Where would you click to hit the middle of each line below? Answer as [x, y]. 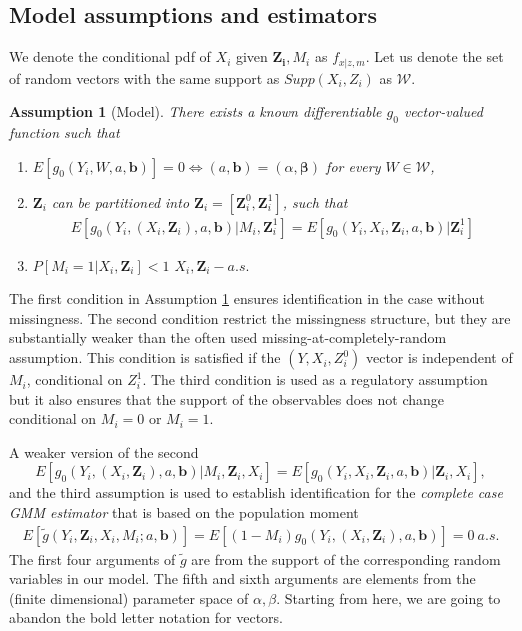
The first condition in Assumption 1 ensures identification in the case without [247, 298]
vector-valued [443, 111]
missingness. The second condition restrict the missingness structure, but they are [260, 317]
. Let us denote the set [434, 56]
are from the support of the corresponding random [346, 558]
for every [353, 165]
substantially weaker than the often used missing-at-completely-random [228, 337]
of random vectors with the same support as [144, 77]
